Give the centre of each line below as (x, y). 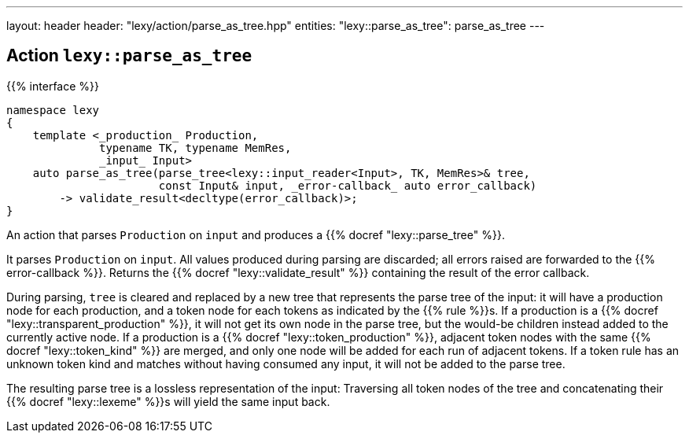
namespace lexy (53, 110)
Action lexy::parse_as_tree (129, 56)
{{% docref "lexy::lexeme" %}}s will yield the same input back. (168, 401)
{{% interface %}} (53, 86)
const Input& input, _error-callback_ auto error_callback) (348, 185)
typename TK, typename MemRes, (195, 148)
